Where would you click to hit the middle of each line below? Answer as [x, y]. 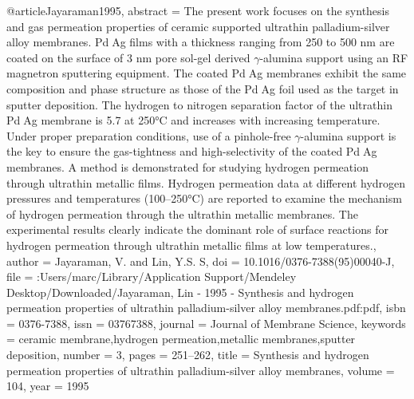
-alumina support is [348, 135]
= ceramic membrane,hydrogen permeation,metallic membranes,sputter [181, 339]
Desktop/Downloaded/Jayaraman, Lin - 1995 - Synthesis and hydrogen [180, 292]
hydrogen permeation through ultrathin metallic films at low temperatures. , [191, 245]
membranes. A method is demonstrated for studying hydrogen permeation [187, 166]
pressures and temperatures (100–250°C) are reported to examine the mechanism [204, 198]
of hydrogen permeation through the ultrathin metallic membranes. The [182, 213]
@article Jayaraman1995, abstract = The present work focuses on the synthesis [198, 10]
